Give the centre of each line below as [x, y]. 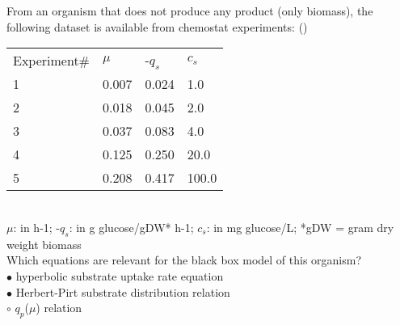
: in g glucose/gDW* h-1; [131, 227]
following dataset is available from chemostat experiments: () [157, 26]
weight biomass [44, 244]
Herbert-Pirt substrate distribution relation [123, 291]
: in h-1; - [37, 227]
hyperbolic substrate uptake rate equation [120, 275]
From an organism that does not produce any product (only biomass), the [190, 11]
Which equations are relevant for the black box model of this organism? [184, 260]
